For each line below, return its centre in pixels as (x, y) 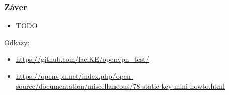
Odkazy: (17, 42)
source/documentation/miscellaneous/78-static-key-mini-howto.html (120, 86)
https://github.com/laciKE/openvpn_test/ (82, 59)
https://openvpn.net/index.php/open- (74, 76)
